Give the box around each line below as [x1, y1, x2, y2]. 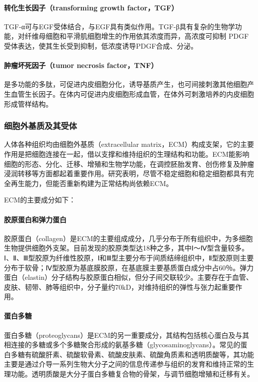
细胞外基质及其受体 [4, 120, 77, 132]
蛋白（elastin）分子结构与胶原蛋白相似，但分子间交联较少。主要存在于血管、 [4, 272, 253, 282]
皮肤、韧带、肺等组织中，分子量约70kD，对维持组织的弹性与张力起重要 [4, 281, 236, 292]
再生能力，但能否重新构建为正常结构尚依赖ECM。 [10, 178, 173, 188]
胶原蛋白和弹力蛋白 [4, 214, 66, 224]
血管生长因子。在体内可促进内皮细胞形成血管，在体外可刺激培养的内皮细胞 [10, 88, 254, 99]
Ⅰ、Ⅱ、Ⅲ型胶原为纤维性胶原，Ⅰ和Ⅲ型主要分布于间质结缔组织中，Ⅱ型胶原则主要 [4, 252, 254, 262]
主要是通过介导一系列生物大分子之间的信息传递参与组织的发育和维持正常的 [4, 359, 247, 369]
